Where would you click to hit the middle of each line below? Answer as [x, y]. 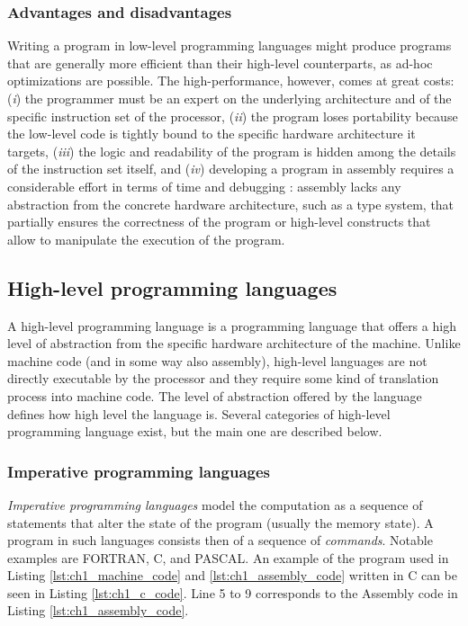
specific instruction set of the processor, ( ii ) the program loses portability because [233, 116]
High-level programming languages [172, 287]
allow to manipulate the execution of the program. [146, 239]
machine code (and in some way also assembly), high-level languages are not [217, 360]
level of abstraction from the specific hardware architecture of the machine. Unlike [234, 343]
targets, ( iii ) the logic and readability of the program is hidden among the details [232, 151]
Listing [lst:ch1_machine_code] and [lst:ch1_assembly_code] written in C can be [232, 575]
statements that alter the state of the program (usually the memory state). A [220, 522]
